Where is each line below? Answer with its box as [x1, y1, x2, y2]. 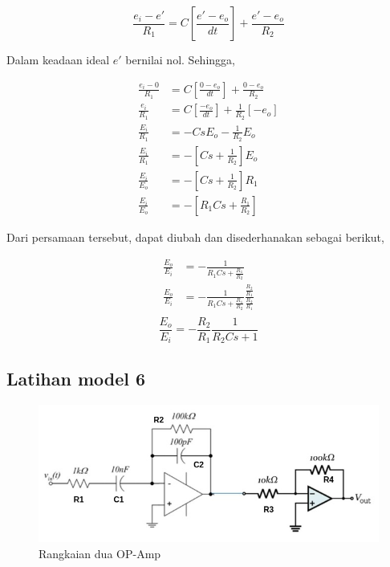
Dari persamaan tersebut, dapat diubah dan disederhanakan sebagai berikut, [6, 228, 384, 245]
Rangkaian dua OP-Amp [39, 545, 161, 561]
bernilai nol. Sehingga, [125, 51, 235, 67]
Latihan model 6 [6, 365, 146, 390]
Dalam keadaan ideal [6, 51, 110, 67]
